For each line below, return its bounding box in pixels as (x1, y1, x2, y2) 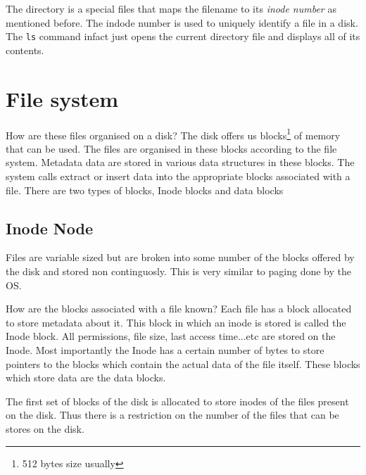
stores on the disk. (6, 421, 84, 436)
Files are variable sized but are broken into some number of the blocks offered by (6, 250, 355, 265)
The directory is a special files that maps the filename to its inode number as (6, 1, 336, 15)
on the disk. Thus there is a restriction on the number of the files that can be (6, 407, 339, 422)
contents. (6, 42, 44, 57)
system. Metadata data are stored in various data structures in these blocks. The (6, 155, 355, 170)
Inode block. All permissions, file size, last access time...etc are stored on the (6, 329, 336, 343)
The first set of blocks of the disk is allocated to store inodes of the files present (6, 393, 349, 408)
